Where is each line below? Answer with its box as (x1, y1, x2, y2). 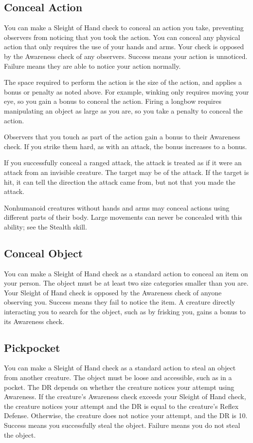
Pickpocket (4, 340, 60, 355)
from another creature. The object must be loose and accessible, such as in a (4, 372, 232, 383)
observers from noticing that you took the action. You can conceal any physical (4, 32, 240, 42)
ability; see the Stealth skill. (4, 221, 87, 231)
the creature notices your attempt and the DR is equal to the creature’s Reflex (4, 401, 239, 411)
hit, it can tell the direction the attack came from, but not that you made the (4, 176, 235, 187)
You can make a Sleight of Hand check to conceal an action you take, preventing (4, 22, 244, 33)
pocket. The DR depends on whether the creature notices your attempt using (4, 382, 235, 392)
